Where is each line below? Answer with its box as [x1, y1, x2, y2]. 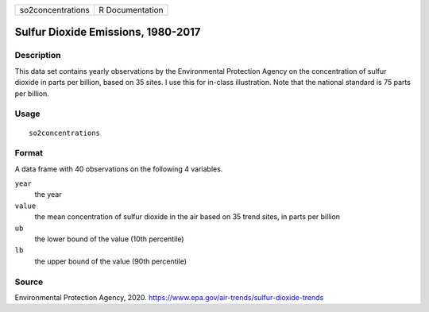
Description [14, 50, 61, 61]
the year [34, 190, 62, 199]
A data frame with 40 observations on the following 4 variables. [14, 164, 223, 174]
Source [14, 276, 44, 287]
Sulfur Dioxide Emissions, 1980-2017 [14, 25, 201, 39]
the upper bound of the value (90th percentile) [34, 256, 187, 266]
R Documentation [98, 5, 164, 15]
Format [14, 148, 44, 159]
